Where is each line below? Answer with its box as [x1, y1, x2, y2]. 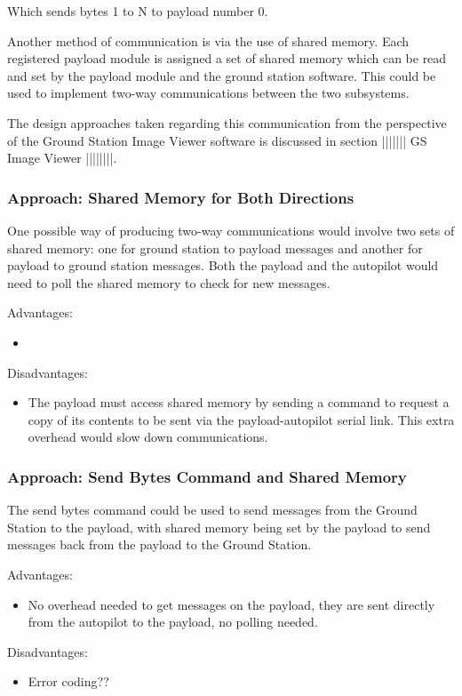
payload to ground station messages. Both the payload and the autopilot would [7, 256, 439, 275]
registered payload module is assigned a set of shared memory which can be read [7, 49, 447, 68]
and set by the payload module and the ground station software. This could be [7, 66, 436, 84]
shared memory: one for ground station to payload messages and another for [7, 238, 423, 257]
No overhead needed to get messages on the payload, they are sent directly [28, 595, 435, 613]
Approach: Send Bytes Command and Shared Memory [7, 465, 407, 487]
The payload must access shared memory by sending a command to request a [28, 393, 450, 412]
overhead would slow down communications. [28, 428, 268, 446]
